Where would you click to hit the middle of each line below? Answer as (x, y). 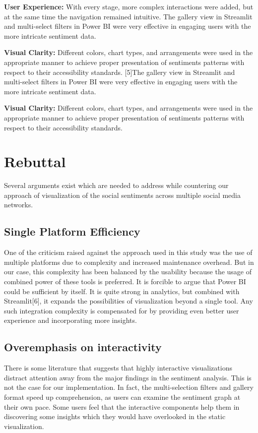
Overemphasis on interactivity (83, 347)
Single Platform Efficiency (72, 231)
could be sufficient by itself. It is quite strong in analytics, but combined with (122, 291)
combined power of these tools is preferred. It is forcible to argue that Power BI (125, 281)
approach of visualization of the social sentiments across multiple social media (122, 195)
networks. (19, 205)
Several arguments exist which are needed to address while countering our (116, 185)
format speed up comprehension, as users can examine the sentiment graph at (122, 397)
